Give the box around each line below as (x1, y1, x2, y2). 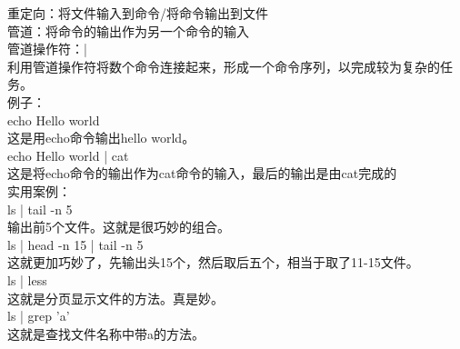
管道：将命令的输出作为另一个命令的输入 (7, 21, 249, 40)
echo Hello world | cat (7, 145, 129, 165)
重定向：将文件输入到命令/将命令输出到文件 (7, 4, 268, 22)
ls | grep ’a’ (7, 306, 70, 325)
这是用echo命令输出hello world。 (7, 128, 195, 147)
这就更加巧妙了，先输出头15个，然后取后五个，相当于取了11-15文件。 (7, 253, 419, 272)
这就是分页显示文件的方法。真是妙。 (7, 288, 224, 307)
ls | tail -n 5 (7, 199, 73, 218)
